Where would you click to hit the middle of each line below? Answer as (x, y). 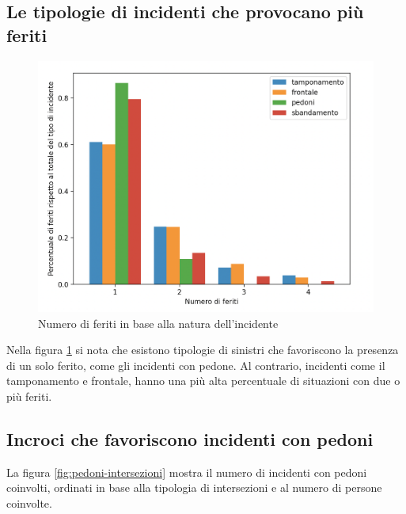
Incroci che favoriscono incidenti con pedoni (190, 439)
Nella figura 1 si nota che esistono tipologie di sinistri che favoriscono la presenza (203, 350)
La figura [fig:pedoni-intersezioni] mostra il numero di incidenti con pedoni (187, 472)
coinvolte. (29, 503)
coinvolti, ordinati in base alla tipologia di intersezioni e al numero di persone (194, 487)
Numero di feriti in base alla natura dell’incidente (158, 323)
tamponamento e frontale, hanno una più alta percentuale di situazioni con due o (203, 381)
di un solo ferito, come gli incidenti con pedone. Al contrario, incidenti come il (196, 365)
